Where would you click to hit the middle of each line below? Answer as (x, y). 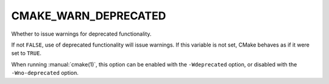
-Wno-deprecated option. (45, 73)
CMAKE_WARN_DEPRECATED (89, 16)
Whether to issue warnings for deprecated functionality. (81, 34)
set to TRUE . (27, 53)
